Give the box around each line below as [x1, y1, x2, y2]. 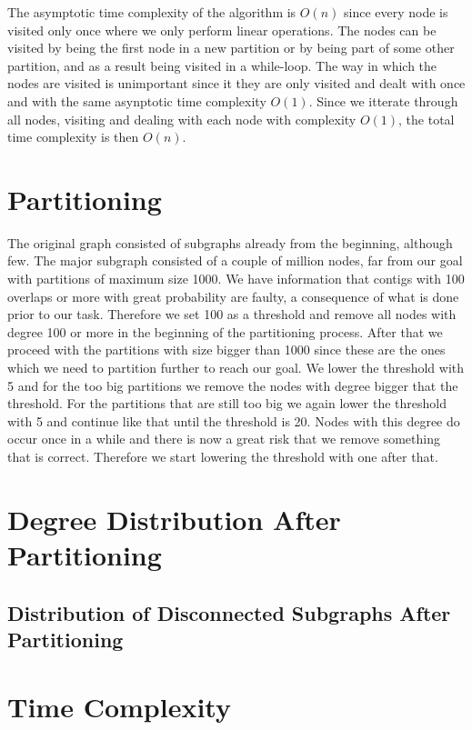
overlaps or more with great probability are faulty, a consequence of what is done [7, 286, 459, 305]
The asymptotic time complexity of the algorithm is [7, 3, 296, 21]
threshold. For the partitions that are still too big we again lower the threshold [7, 394, 447, 413]
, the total [398, 109, 455, 128]
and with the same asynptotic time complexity [7, 91, 266, 110]
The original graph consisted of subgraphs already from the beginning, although [7, 233, 453, 252]
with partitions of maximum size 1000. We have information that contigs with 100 [7, 269, 465, 288]
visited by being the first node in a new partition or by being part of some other [7, 38, 455, 57]
